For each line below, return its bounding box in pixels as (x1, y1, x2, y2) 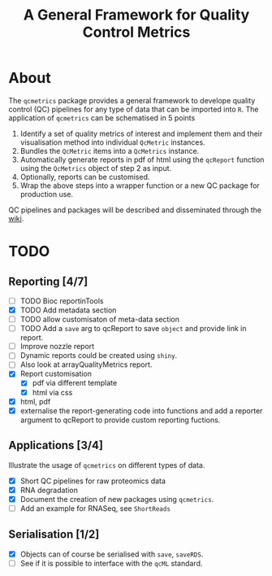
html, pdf (19, 396, 51, 406)
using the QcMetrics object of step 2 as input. (19, 163, 172, 172)
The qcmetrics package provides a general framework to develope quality (8, 95, 256, 105)
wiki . (8, 213, 24, 223)
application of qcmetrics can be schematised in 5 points (8, 112, 196, 123)
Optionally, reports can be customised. (19, 172, 150, 181)
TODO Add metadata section (19, 305, 117, 315)
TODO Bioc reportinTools (19, 295, 104, 306)
